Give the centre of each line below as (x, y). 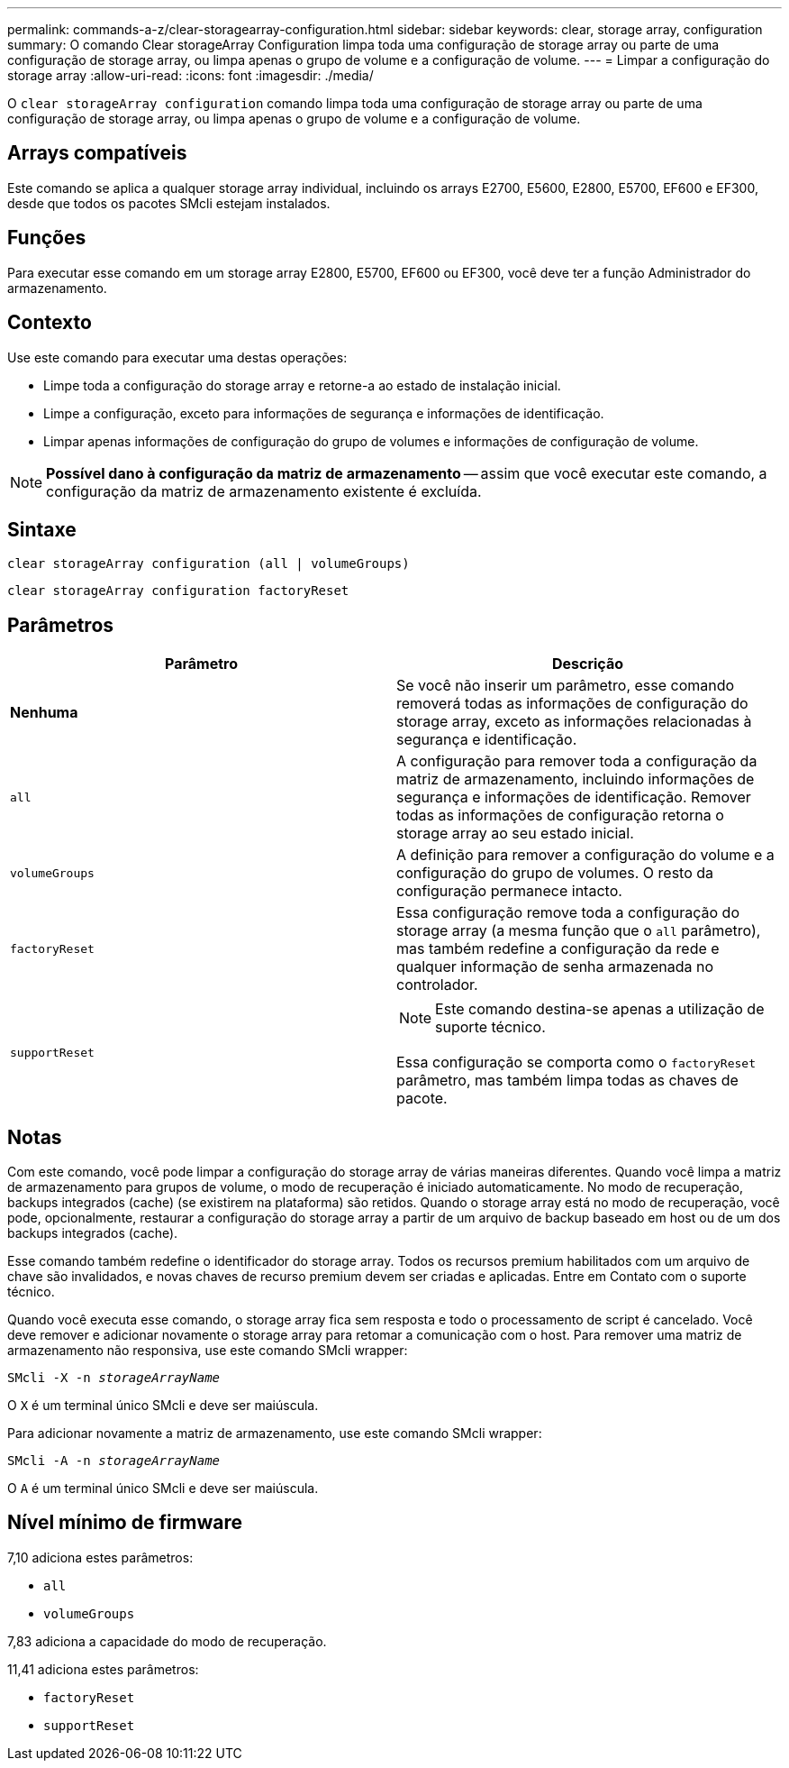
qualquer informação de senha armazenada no (555, 967)
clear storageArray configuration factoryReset (178, 591)
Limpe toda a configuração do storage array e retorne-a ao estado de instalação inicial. (302, 385)
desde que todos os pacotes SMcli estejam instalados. (169, 203)
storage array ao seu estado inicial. (515, 834)
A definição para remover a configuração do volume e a (585, 855)
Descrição (588, 664)
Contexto (50, 323)
